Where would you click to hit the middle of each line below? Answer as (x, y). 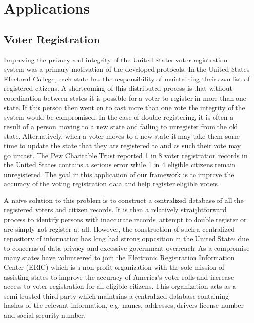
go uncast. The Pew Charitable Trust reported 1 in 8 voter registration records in (126, 155)
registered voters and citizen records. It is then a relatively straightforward (115, 210)
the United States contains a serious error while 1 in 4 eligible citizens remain (120, 165)
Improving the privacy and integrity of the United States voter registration (116, 59)
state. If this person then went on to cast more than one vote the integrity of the (125, 107)
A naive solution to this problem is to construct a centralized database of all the (124, 200)
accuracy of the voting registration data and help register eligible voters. (112, 184)
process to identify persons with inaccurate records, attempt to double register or (125, 219)
